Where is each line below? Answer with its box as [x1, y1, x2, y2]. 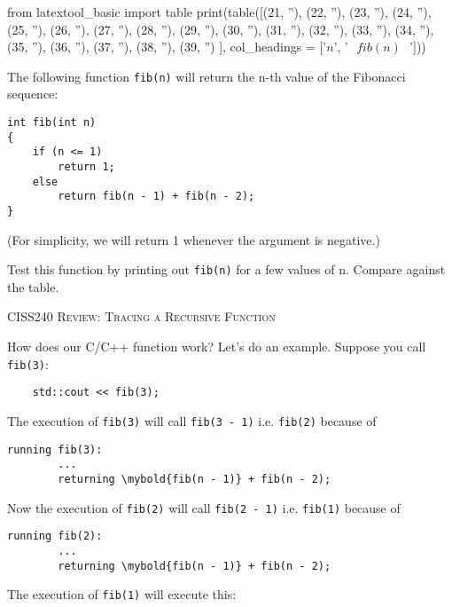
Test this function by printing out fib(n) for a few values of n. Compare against [7, 260, 446, 279]
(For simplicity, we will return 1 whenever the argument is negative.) [7, 230, 380, 248]
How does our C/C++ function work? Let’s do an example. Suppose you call [7, 337, 426, 356]
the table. [7, 277, 59, 296]
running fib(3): [7, 443, 103, 456]
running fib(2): [7, 530, 103, 543]
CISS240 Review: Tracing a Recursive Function [7, 307, 276, 326]
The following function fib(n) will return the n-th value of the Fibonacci [7, 67, 406, 85]
